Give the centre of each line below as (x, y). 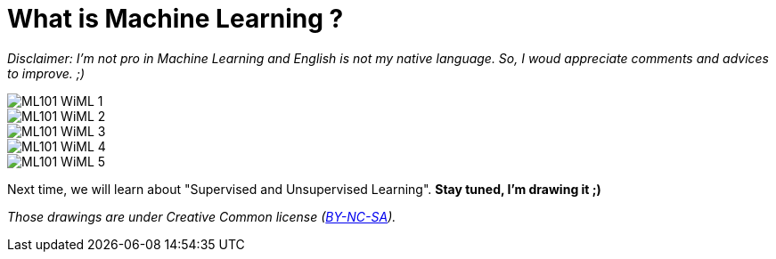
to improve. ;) (46, 73)
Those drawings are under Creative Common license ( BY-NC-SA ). (202, 216)
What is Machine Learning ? (176, 19)
